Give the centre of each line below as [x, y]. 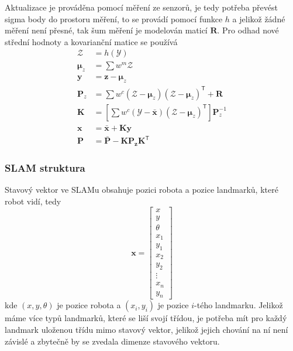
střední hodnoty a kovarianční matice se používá [91, 41]
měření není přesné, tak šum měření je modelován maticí [106, 30]
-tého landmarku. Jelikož [239, 305]
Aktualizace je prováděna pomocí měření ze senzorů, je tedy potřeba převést [141, 7]
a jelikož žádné [259, 18]
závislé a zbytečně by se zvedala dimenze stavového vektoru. [112, 341]
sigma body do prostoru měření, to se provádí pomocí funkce [114, 18]
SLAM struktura [45, 167]
